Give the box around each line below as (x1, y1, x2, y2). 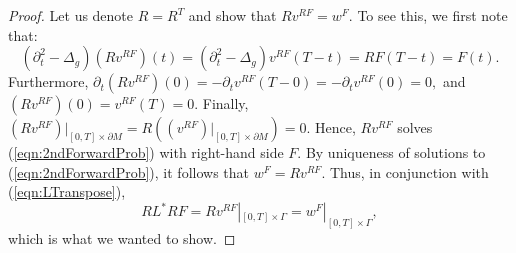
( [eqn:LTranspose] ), (8, 181, 126, 202)
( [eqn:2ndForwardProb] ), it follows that (8, 161, 249, 182)
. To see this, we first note (348, 5, 508, 25)
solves (397, 117, 433, 138)
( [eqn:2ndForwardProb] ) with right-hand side (8, 142, 284, 163)
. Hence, (306, 117, 356, 138)
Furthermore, (8, 71, 89, 92)
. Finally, (194, 93, 249, 114)
